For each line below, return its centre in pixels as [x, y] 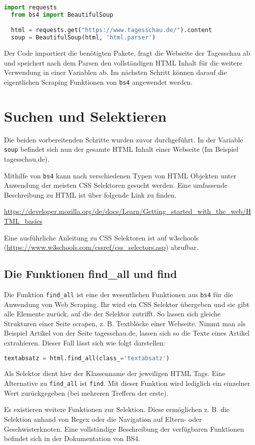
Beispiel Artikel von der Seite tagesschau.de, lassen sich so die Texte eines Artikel [127, 333]
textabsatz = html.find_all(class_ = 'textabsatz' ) [87, 358]
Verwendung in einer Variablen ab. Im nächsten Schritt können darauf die [115, 72]
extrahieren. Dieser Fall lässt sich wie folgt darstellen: [85, 343]
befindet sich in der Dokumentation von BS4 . [72, 438]
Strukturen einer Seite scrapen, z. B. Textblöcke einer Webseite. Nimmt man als [125, 323]
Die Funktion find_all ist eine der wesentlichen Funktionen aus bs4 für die [119, 294]
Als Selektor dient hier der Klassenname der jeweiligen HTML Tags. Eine [115, 373]
